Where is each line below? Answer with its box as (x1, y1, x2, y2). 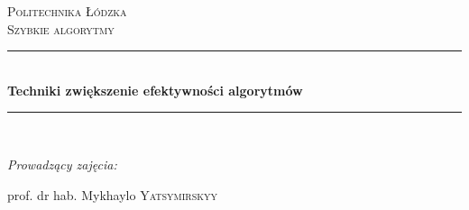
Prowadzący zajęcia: (7, 154, 117, 173)
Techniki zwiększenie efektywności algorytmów (7, 80, 303, 99)
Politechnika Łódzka (7, 2, 127, 20)
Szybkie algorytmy (7, 19, 115, 38)
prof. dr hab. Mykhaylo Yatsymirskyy (7, 185, 218, 204)
